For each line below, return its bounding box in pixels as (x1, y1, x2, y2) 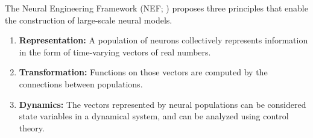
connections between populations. (19, 77, 143, 90)
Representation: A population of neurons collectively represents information (19, 34, 308, 46)
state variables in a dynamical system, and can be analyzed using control (19, 110, 289, 122)
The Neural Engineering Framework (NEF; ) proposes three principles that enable (5, 2, 308, 14)
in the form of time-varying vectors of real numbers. (19, 45, 211, 58)
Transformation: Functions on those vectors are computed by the (19, 66, 268, 78)
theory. (19, 121, 45, 134)
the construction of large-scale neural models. (5, 13, 172, 26)
